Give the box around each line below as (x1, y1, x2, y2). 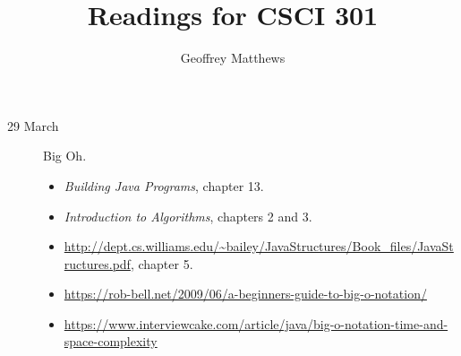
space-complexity (64, 332, 158, 351)
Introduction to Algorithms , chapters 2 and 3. (64, 206, 312, 225)
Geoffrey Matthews (180, 48, 286, 67)
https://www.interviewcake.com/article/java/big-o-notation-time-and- (64, 314, 448, 333)
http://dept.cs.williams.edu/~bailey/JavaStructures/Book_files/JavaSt (64, 237, 454, 256)
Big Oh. (43, 146, 87, 165)
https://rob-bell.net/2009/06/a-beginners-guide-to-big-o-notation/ (64, 284, 427, 303)
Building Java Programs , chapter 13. (64, 176, 264, 195)
